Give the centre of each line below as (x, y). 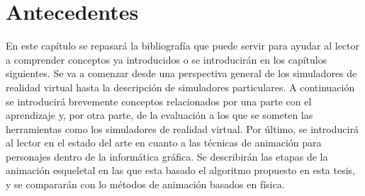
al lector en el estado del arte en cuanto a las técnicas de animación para (164, 143)
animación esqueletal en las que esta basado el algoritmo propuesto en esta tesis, (180, 170)
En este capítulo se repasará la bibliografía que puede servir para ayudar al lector (182, 46)
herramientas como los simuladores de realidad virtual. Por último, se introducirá (182, 128)
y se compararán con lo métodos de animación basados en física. (145, 184)
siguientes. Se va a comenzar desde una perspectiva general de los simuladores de (181, 73)
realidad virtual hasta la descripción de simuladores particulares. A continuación (180, 87)
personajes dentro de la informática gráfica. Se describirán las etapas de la (167, 156)
